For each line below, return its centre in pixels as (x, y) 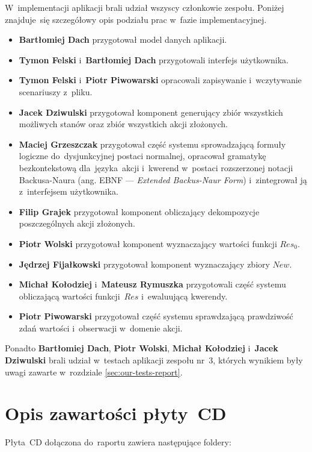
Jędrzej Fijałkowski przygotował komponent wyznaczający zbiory (144, 264)
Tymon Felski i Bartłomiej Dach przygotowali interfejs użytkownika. (154, 59)
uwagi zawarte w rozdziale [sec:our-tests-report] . (94, 372)
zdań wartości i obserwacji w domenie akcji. (101, 328)
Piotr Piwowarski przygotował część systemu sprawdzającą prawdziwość (156, 316)
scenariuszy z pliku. (56, 91)
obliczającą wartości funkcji (69, 296)
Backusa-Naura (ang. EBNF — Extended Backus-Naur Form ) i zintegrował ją (163, 179)
